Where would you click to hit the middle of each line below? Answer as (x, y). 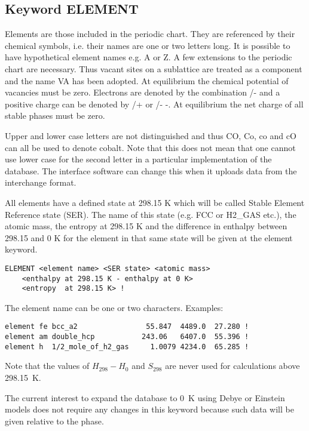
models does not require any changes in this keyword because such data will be (149, 409)
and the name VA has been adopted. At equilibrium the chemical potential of (147, 80)
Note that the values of (47, 366)
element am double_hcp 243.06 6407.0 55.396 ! (127, 337)
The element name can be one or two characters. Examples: (114, 307)
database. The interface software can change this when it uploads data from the (151, 170)
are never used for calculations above (232, 366)
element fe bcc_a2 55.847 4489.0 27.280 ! (127, 327)
